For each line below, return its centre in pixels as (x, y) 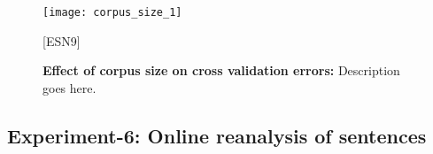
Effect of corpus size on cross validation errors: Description (221, 70)
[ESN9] (62, 40)
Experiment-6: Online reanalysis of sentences (217, 135)
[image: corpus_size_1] (112, 12)
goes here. (70, 87)
